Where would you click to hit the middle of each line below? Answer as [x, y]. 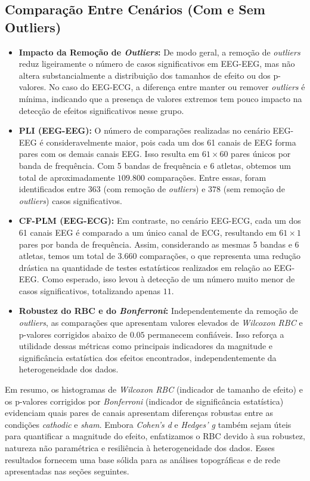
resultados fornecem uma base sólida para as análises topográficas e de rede [142, 459]
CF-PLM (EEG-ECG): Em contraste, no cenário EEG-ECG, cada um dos [160, 221]
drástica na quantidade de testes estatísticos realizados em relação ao [145, 267]
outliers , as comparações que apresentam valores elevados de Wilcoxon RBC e [161, 323]
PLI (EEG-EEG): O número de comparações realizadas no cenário [144, 130]
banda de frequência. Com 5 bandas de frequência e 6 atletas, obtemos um [155, 165]
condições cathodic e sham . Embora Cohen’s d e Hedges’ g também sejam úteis [148, 424]
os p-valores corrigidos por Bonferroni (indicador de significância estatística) [144, 401]
